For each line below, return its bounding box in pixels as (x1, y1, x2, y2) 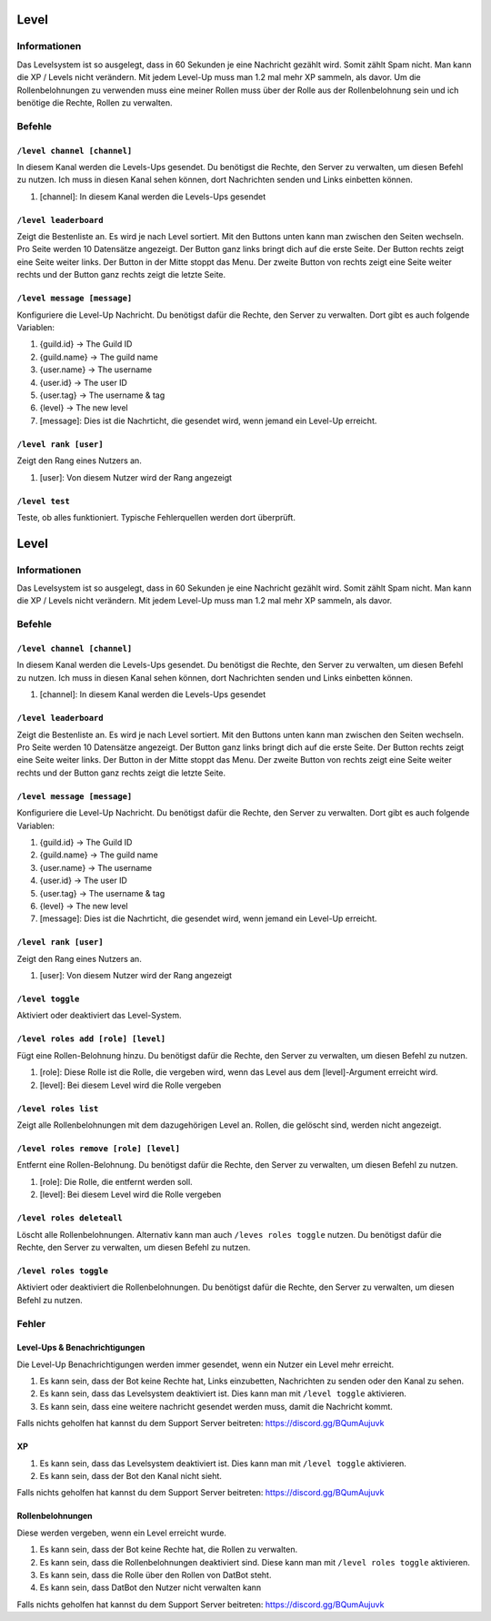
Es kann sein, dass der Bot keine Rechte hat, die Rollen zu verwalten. (39, 1544, 298, 1555)
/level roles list (16, 1103, 99, 1114)
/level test (16, 496, 70, 506)
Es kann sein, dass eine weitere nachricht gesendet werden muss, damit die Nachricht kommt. (39, 1401, 393, 1412)
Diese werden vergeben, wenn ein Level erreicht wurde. (16, 1527, 227, 1538)
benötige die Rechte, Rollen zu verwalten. (16, 96, 173, 108)
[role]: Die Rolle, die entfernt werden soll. (39, 1176, 193, 1187)
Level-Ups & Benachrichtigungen (16, 1342, 145, 1353)
